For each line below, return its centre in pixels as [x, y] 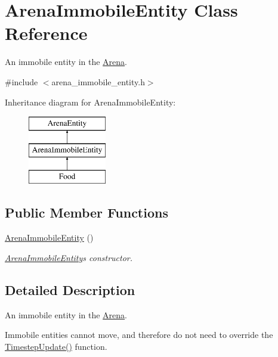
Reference [46, 33]
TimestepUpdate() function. [56, 346]
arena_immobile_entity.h [98, 81]
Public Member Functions [87, 212]
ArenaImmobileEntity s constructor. [69, 257]
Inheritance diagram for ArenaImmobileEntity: [90, 102]
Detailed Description [70, 289]
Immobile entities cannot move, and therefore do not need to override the [139, 335]
